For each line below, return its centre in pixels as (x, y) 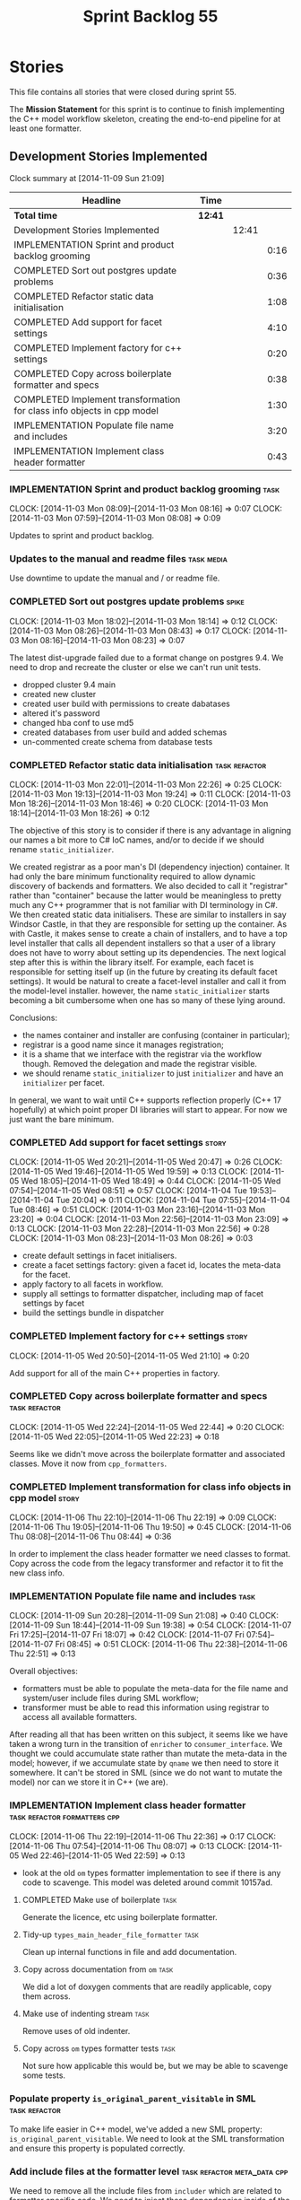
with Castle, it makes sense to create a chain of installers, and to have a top (149, 933)
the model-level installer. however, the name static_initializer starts (140, 991)
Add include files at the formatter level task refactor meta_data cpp (149, 2171)
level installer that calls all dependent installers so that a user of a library (142, 943)
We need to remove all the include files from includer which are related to (146, 2191)
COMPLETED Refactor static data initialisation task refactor (138, 764)
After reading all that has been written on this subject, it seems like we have (149, 1734)
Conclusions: (34, 1017)
